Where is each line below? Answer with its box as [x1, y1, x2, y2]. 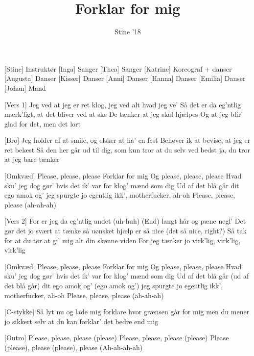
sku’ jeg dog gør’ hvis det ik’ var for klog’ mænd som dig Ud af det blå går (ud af [4, 271, 249, 281]
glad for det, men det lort [4, 118, 81, 128]
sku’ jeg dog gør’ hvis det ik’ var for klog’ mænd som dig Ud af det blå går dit [4, 180, 239, 190]
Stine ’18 [115, 26, 141, 37]
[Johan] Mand [4, 82, 46, 93]
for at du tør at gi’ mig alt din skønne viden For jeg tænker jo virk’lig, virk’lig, [4, 235, 241, 245]
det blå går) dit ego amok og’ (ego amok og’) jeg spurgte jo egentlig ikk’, [4, 280, 223, 290]
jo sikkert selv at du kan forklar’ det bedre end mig [4, 316, 159, 326]
